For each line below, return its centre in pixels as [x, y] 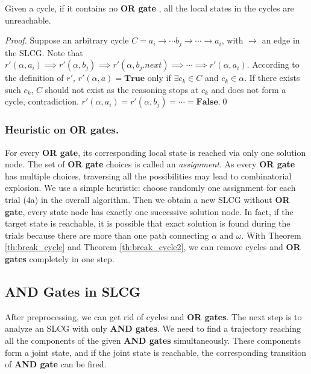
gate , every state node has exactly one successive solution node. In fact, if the [149, 211]
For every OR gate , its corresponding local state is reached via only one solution [155, 152]
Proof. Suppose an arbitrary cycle [67, 40]
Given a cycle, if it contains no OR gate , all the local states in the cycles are [149, 8]
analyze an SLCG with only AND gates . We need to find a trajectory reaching [153, 328]
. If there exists [272, 78]
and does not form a [249, 89]
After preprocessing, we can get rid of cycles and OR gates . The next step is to [153, 316]
